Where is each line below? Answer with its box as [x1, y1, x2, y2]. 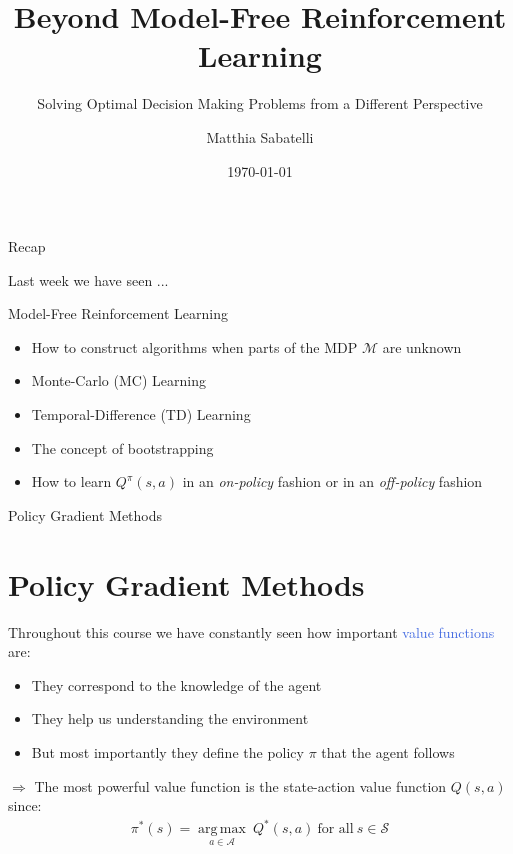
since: [8, 795, 42, 816]
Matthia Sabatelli [206, 126, 314, 147]
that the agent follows [321, 741, 455, 762]
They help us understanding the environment [31, 708, 309, 729]
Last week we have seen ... [8, 269, 169, 290]
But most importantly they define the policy [31, 741, 304, 762]
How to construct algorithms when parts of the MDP [31, 336, 358, 357]
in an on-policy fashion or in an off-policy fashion [182, 471, 483, 492]
